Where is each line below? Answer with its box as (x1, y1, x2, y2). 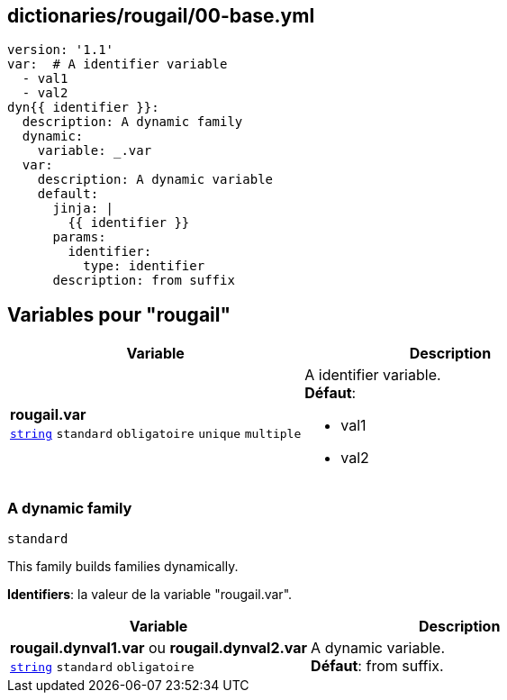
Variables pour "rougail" (7, 303, 231, 326)
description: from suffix (52, 273, 235, 288)
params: (52, 230, 106, 245)
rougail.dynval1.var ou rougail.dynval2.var (10, 639, 308, 658)
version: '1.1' (7, 42, 114, 58)
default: (37, 186, 99, 202)
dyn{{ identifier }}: (7, 100, 159, 115)
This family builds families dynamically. (7, 559, 239, 575)
